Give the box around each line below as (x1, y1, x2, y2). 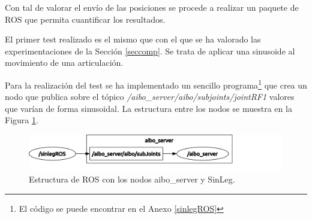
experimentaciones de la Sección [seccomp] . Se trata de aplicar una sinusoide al (5, 44, 295, 57)
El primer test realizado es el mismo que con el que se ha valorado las (5, 33, 261, 45)
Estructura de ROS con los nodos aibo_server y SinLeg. (29, 173, 235, 185)
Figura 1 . (5, 114, 38, 126)
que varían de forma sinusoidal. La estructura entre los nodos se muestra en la (5, 102, 292, 114)
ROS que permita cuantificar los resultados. (5, 13, 166, 25)
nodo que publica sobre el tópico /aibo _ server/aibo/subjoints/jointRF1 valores (5, 90, 295, 103)
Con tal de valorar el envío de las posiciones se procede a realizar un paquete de (5, 1, 299, 13)
